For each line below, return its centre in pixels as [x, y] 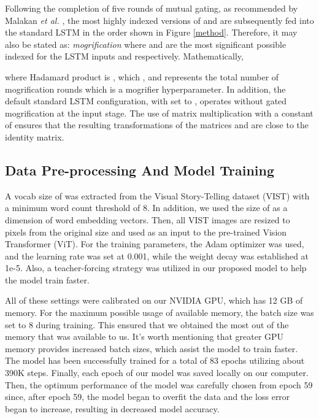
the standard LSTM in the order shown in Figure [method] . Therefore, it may [151, 32]
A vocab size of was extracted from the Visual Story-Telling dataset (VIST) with [157, 195]
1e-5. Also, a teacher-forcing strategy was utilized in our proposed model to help [156, 268]
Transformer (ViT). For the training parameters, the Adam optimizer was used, [155, 244]
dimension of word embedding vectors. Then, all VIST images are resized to [148, 219]
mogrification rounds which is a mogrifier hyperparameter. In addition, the [145, 89]
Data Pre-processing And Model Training [140, 170]
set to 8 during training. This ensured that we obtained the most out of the [147, 324]
